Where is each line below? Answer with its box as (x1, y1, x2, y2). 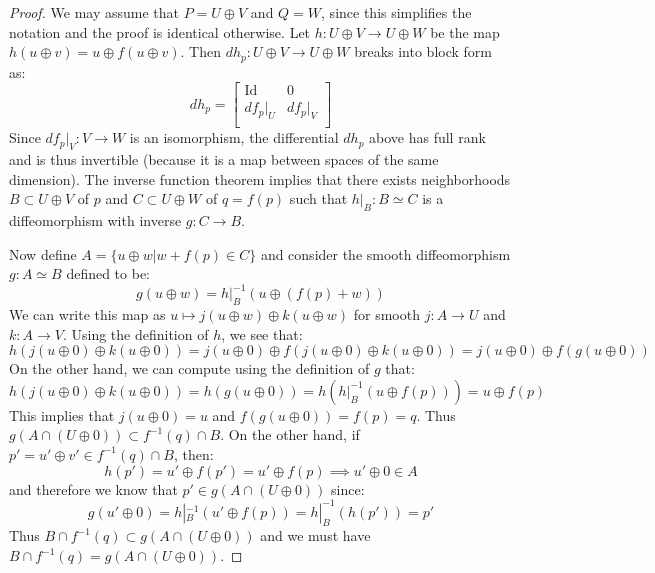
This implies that (9, 404, 115, 425)
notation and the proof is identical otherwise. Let (9, 21, 311, 42)
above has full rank (369, 127, 486, 148)
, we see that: (221, 323, 303, 344)
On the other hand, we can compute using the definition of (9, 358, 370, 379)
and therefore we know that (9, 478, 178, 499)
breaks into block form (354, 41, 492, 62)
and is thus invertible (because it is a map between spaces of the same (9, 148, 439, 169)
